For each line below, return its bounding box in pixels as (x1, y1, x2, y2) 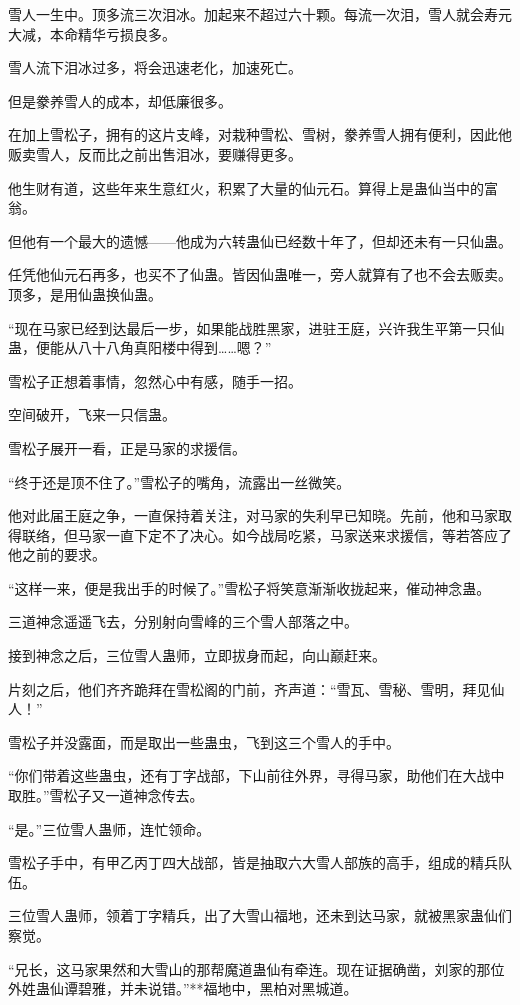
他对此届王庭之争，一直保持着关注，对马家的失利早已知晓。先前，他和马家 (8, 505, 498, 526)
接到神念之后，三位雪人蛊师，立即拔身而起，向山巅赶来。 (8, 645, 386, 666)
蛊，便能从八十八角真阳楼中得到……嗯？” (8, 337, 272, 358)
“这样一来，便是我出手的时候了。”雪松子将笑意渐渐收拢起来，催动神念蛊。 (8, 577, 491, 598)
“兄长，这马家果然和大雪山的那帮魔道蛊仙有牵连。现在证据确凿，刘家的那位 (8, 958, 505, 979)
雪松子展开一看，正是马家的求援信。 (8, 437, 246, 458)
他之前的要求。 (8, 544, 106, 565)
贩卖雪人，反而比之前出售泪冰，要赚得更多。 (8, 143, 302, 164)
